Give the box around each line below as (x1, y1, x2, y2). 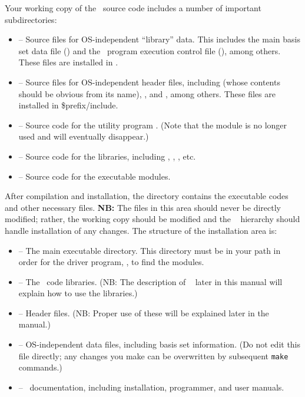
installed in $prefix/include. (18, 99, 118, 111)
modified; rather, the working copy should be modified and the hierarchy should (5, 213, 300, 225)
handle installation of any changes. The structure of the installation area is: (5, 224, 277, 236)
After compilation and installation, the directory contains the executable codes (5, 190, 289, 202)
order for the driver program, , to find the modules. (18, 256, 204, 268)
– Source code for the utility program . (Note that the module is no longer (18, 118, 287, 131)
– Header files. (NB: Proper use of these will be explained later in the (18, 306, 269, 319)
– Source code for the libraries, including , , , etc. (18, 150, 196, 162)
